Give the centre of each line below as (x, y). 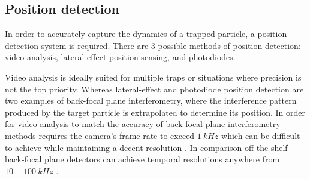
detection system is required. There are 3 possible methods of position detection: (153, 45)
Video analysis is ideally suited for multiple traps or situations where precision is (153, 77)
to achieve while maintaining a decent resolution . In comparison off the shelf (146, 147)
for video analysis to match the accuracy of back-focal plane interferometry (143, 124)
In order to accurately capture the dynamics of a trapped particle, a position (146, 34)
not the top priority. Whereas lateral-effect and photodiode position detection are (154, 89)
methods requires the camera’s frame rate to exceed (100, 135)
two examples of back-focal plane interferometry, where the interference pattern (151, 101)
